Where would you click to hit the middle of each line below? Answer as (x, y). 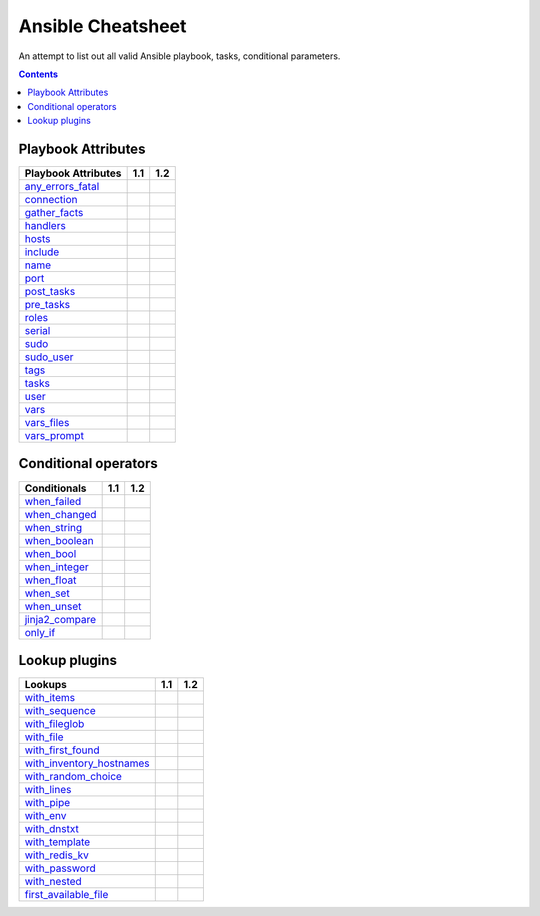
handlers (45, 226)
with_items (49, 698)
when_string (53, 527)
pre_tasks (47, 305)
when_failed (53, 501)
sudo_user (49, 357)
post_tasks (50, 292)
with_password (60, 868)
